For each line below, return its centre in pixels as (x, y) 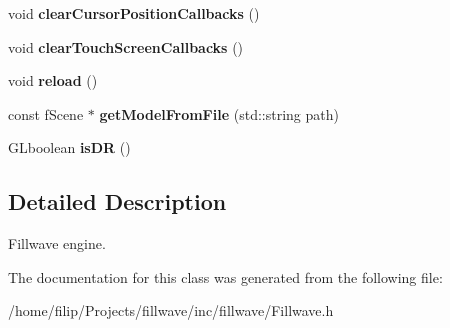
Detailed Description (117, 201)
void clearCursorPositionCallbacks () (134, 13)
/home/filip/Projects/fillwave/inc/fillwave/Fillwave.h (171, 310)
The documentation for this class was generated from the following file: (225, 276)
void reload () (53, 80)
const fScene (46, 113)
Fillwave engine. (57, 243)
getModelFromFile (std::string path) (219, 113)
